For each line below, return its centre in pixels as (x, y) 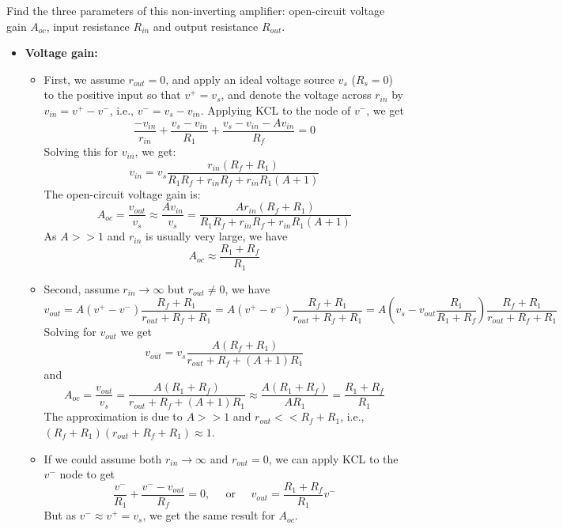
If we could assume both (103, 458)
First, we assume (84, 79)
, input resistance (88, 26)
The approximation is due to (113, 416)
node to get (87, 474)
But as (60, 515)
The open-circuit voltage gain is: (122, 193)
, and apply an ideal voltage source (250, 79)
